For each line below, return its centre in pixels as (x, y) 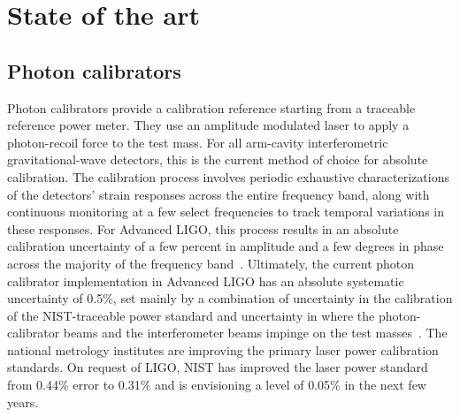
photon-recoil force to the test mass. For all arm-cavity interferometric (198, 142)
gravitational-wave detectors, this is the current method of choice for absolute (218, 159)
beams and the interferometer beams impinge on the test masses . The (255, 333)
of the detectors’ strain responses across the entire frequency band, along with (218, 194)
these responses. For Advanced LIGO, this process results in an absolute (203, 228)
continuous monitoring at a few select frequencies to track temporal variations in (226, 212)
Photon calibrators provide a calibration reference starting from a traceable (211, 107)
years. (23, 402)
